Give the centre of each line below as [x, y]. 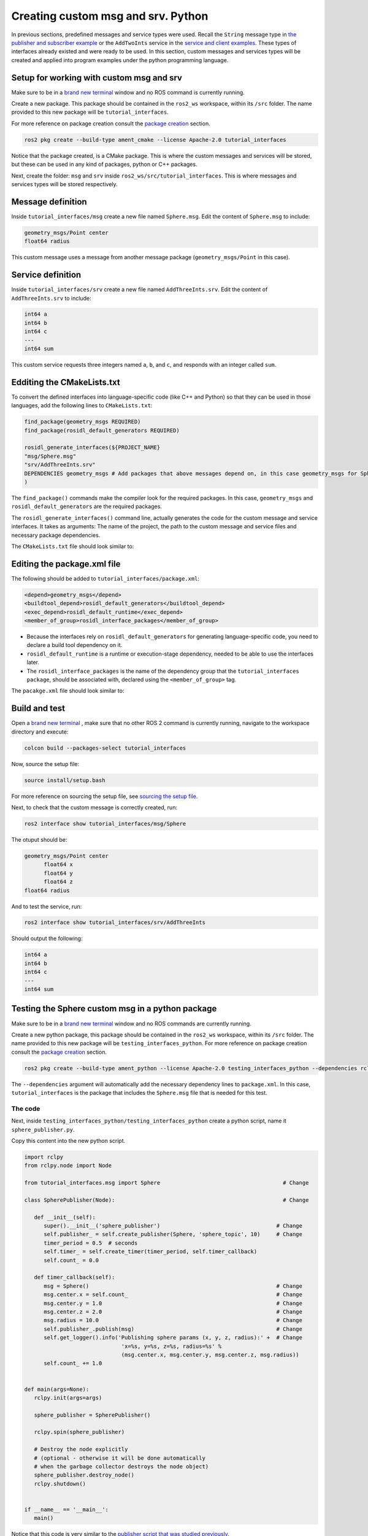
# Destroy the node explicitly [81, 1449]
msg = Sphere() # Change [173, 1286]
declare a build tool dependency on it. [75, 645]
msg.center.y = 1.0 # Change [173, 1303]
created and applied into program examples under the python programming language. [120, 60]
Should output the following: [47, 938]
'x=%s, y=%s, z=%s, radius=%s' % [171, 1346]
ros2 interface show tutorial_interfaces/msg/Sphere [105, 824]
